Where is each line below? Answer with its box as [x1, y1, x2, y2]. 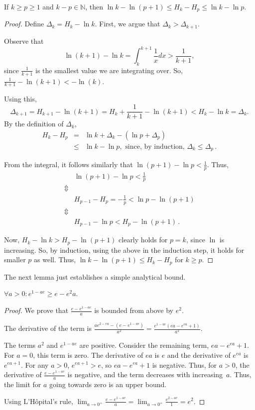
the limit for [4, 379, 41, 389]
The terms [4, 340, 36, 350]
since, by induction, [125, 143, 185, 150]
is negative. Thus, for [152, 359, 217, 370]
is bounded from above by [94, 305, 174, 315]
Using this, [4, 94, 37, 104]
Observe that [4, 35, 44, 46]
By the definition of [4, 118, 64, 129]
